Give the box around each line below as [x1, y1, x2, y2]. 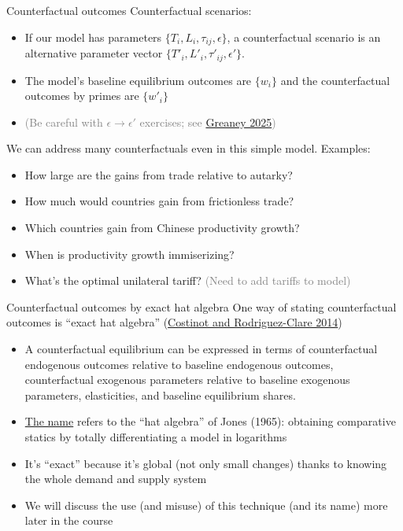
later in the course [24, 512, 113, 529]
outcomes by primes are [24, 87, 139, 104]
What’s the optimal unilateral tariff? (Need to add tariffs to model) [24, 272, 351, 289]
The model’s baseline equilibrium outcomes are [24, 72, 252, 88]
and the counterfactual [280, 72, 390, 88]
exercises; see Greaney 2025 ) [139, 113, 276, 130]
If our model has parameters [24, 28, 162, 45]
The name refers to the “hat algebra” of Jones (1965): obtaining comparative [24, 413, 396, 430]
